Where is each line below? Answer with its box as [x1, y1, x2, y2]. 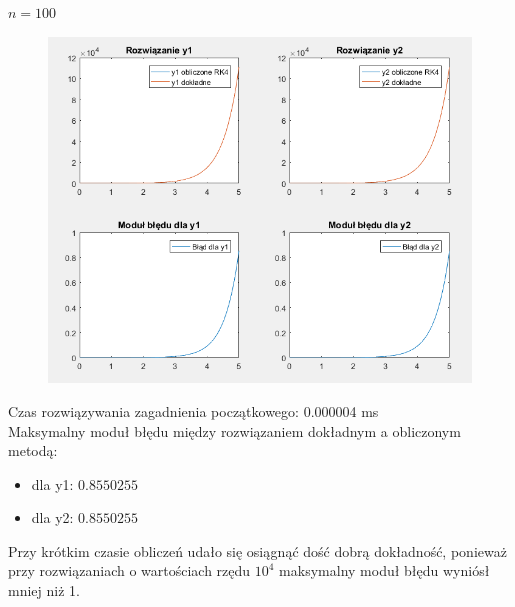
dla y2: [31, 507, 74, 528]
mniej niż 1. [8, 580, 80, 601]
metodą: [8, 440, 58, 461]
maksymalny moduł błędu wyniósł [279, 560, 490, 581]
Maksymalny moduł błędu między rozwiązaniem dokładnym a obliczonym [8, 420, 461, 441]
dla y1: [31, 473, 74, 494]
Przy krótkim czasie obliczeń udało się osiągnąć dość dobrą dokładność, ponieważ [8, 540, 507, 561]
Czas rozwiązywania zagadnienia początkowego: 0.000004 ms [8, 400, 379, 421]
